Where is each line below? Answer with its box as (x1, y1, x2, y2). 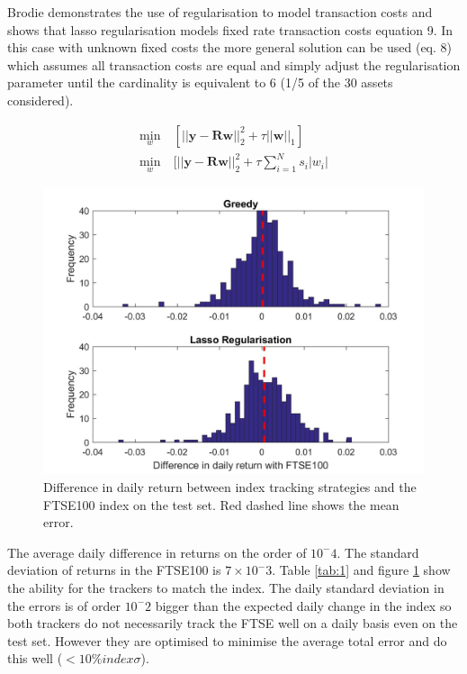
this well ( (7, 649, 63, 668)
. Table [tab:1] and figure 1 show (272, 560, 451, 579)
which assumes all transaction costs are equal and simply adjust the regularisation (7, 55, 461, 74)
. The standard (337, 542, 419, 561)
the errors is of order (7, 596, 121, 615)
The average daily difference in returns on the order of (7, 542, 307, 561)
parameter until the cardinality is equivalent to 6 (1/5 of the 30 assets (7, 73, 393, 92)
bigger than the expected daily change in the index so (155, 596, 452, 615)
